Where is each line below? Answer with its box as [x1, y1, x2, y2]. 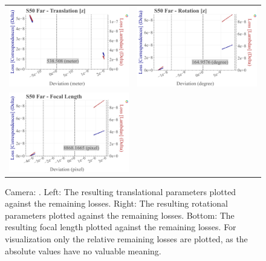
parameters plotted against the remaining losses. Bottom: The [5, 208, 235, 221]
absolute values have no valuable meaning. [5, 244, 161, 257]
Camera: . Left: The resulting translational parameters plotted [5, 185, 236, 198]
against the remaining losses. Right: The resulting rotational [5, 197, 228, 210]
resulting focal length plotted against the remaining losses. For [5, 221, 236, 233]
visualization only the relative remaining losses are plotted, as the [5, 233, 248, 245]
